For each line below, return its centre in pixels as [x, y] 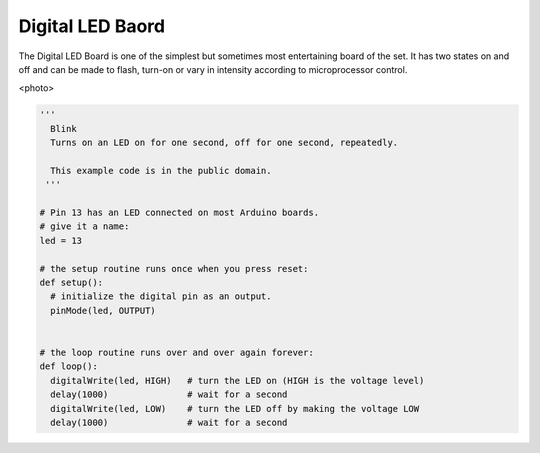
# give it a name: [84, 226]
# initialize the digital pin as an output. [161, 296]
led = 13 [61, 240]
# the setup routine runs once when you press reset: [174, 268]
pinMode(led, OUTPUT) [103, 310]
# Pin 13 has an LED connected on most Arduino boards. [179, 213]
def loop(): [69, 366]
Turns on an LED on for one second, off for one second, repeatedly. [224, 143]
